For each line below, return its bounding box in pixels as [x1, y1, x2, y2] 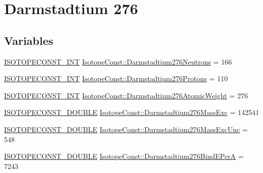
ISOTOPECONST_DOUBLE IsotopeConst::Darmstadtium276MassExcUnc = [4, 124, 248, 134]
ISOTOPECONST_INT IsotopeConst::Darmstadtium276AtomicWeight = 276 [4, 90, 248, 100]
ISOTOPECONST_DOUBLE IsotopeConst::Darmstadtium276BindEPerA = [4, 151, 244, 161]
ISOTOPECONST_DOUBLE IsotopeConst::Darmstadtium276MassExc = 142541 [4, 107, 259, 118]
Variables [4, 32, 54, 48]
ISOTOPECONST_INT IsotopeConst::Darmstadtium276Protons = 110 [4, 73, 228, 84]
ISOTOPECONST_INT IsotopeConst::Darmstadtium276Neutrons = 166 [4, 56, 232, 67]
